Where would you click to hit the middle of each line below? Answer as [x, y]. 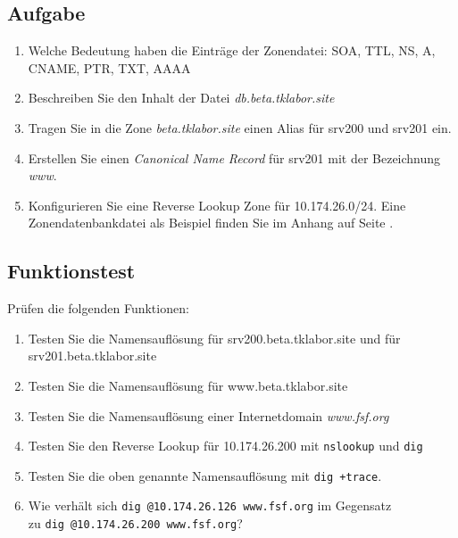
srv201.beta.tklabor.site [92, 356]
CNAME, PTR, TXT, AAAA [109, 67]
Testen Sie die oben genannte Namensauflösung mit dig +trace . [205, 475]
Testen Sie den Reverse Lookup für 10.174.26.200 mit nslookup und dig [225, 446]
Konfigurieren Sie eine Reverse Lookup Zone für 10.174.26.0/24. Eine [217, 205]
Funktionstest [71, 271]
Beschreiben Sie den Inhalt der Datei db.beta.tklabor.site [181, 98]
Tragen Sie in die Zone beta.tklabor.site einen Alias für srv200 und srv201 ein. [240, 127]
